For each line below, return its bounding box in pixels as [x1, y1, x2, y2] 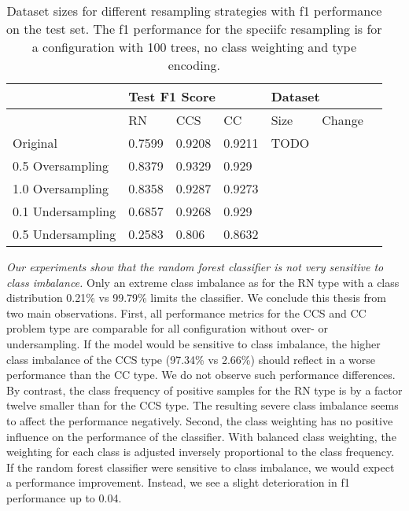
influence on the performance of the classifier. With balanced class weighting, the [6, 428, 396, 444]
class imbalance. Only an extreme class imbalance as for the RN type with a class [6, 274, 400, 290]
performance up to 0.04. [6, 489, 122, 505]
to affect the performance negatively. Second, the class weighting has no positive [6, 412, 393, 428]
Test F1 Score [128, 87, 216, 105]
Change [322, 111, 363, 129]
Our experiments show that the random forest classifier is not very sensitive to [6, 259, 384, 274]
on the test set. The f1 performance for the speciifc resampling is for [6, 20, 382, 38]
